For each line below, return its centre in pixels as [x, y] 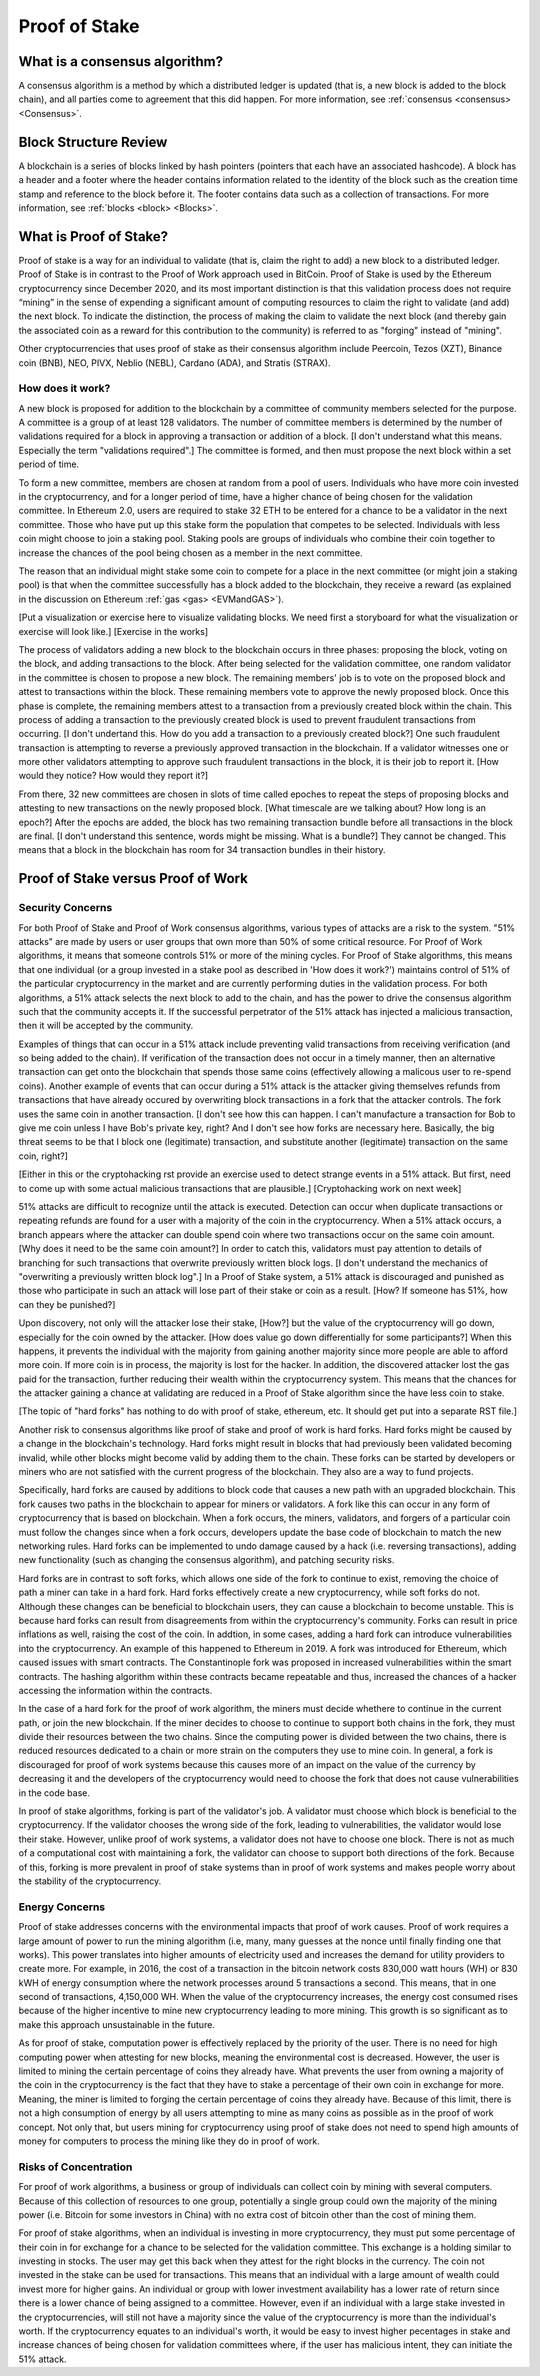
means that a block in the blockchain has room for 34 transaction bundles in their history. [202, 850]
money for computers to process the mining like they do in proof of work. [169, 2141]
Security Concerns [65, 908]
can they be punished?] [67, 1304]
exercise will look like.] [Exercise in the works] [113, 631]
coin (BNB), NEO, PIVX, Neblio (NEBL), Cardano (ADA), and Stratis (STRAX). [174, 362]
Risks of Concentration [75, 2167]
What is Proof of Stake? [93, 236]
